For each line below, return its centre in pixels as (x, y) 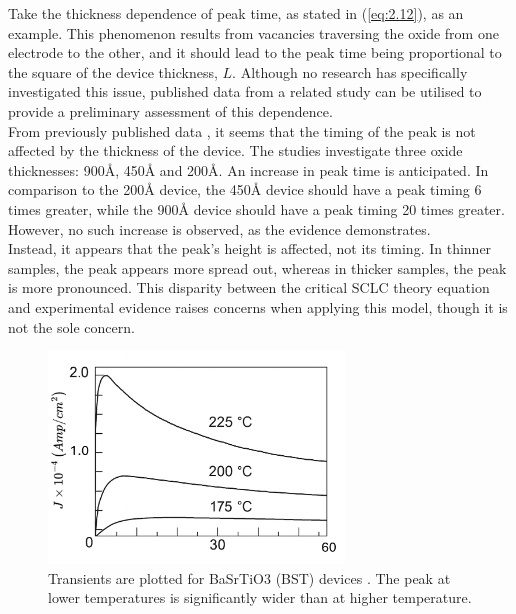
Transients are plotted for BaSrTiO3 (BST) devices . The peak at (249, 577)
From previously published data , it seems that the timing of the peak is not (242, 130)
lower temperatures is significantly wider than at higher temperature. (260, 597)
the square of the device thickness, (113, 71)
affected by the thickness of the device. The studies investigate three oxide (235, 150)
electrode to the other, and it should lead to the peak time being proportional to (255, 52)
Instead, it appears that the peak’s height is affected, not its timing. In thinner (250, 248)
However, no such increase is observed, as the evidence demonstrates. (219, 228)
